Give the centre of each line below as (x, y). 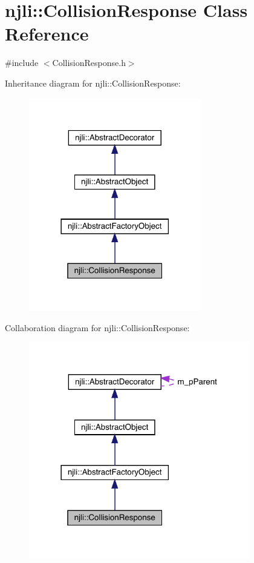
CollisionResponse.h (89, 63)
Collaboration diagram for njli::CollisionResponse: (97, 327)
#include (22, 63)
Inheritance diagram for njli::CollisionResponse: (93, 83)
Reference (47, 34)
